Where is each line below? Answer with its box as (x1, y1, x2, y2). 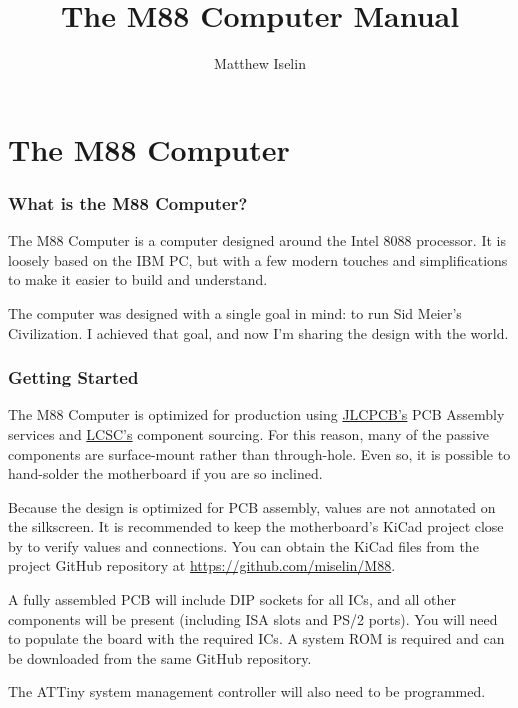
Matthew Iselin (214, 53, 306, 74)
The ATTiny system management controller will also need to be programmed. (8, 681, 486, 702)
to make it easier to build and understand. (8, 269, 268, 290)
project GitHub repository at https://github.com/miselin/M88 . (8, 555, 396, 576)
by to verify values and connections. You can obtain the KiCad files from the (8, 535, 479, 556)
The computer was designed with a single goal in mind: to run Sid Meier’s (8, 302, 462, 323)
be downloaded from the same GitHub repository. (8, 647, 312, 668)
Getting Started (8, 365, 139, 390)
